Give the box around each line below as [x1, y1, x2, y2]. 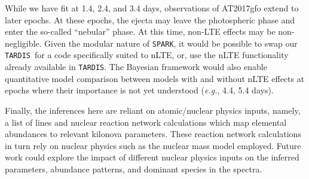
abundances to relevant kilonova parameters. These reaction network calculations [5, 128, 301, 140]
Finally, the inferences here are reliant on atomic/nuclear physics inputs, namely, [5, 104, 301, 116]
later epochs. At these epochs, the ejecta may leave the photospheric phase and [5, 13, 295, 26]
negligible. [5, 37, 42, 49]
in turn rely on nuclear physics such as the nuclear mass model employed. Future [5, 139, 301, 151]
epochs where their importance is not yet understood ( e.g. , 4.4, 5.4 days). [5, 84, 274, 96]
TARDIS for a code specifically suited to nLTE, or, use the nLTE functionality [5, 48, 289, 61]
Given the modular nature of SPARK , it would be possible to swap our [44, 37, 298, 49]
